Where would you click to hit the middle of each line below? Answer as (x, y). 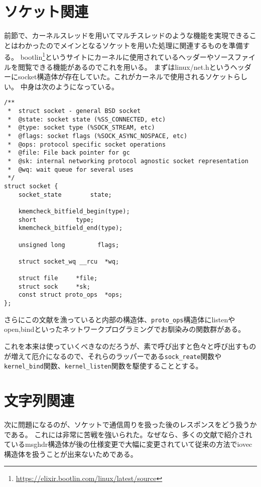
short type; (56, 220)
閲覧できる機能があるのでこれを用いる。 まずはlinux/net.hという (124, 67)
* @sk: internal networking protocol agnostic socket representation (128, 161)
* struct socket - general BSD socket (74, 111)
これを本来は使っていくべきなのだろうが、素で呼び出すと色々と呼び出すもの (130, 346)
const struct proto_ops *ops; (71, 295)
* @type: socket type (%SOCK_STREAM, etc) (81, 128)
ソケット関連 (46, 11)
